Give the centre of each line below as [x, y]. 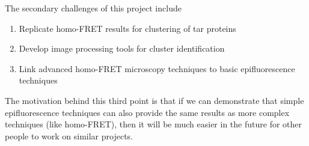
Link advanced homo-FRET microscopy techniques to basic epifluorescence [157, 68]
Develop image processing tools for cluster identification [122, 48]
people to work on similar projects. [69, 135]
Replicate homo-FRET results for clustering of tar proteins [127, 28]
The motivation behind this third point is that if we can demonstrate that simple [154, 100]
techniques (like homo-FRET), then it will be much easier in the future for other [154, 124]
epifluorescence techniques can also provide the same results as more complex [147, 112]
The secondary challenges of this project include [93, 8]
